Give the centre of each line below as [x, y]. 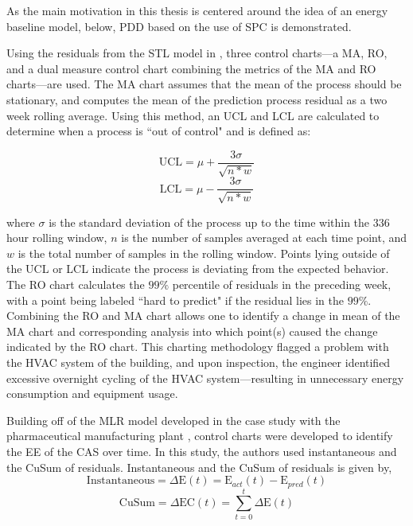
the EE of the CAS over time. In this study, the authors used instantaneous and [202, 451]
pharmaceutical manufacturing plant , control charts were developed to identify [200, 436]
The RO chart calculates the [76, 284]
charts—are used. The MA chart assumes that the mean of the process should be [204, 84]
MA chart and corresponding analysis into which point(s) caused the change [192, 331]
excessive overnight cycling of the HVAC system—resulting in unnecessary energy [205, 378]
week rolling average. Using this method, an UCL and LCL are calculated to [193, 115]
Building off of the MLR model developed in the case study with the [173, 420]
